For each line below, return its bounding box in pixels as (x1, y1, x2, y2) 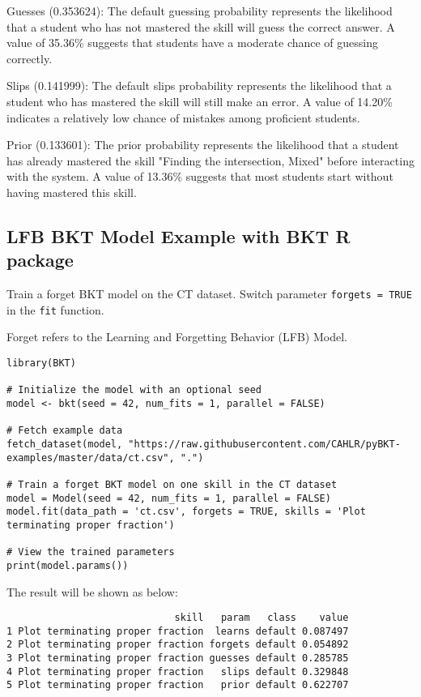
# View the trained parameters (6, 546, 175, 558)
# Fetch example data (6, 425, 123, 437)
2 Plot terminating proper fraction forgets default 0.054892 (6, 639, 349, 651)
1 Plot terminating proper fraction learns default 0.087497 (6, 625, 349, 637)
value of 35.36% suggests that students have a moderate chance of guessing (6, 34, 379, 51)
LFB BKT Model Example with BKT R (6, 223, 351, 248)
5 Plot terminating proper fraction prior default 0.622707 (6, 679, 349, 691)
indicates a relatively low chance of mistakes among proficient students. (6, 109, 360, 126)
